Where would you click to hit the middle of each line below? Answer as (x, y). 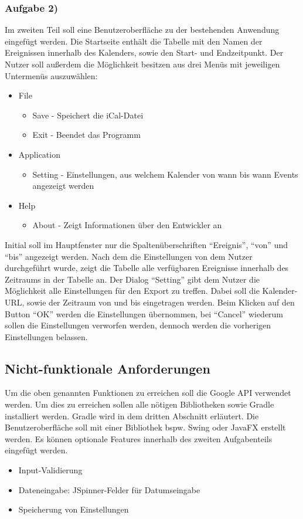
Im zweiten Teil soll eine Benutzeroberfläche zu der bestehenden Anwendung (142, 30)
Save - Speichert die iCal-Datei (88, 115)
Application (39, 154)
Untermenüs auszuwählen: (51, 75)
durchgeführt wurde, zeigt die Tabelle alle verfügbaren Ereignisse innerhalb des (147, 268)
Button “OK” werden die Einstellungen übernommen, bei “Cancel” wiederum (144, 313)
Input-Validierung (50, 470)
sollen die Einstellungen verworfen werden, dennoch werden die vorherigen (138, 325)
